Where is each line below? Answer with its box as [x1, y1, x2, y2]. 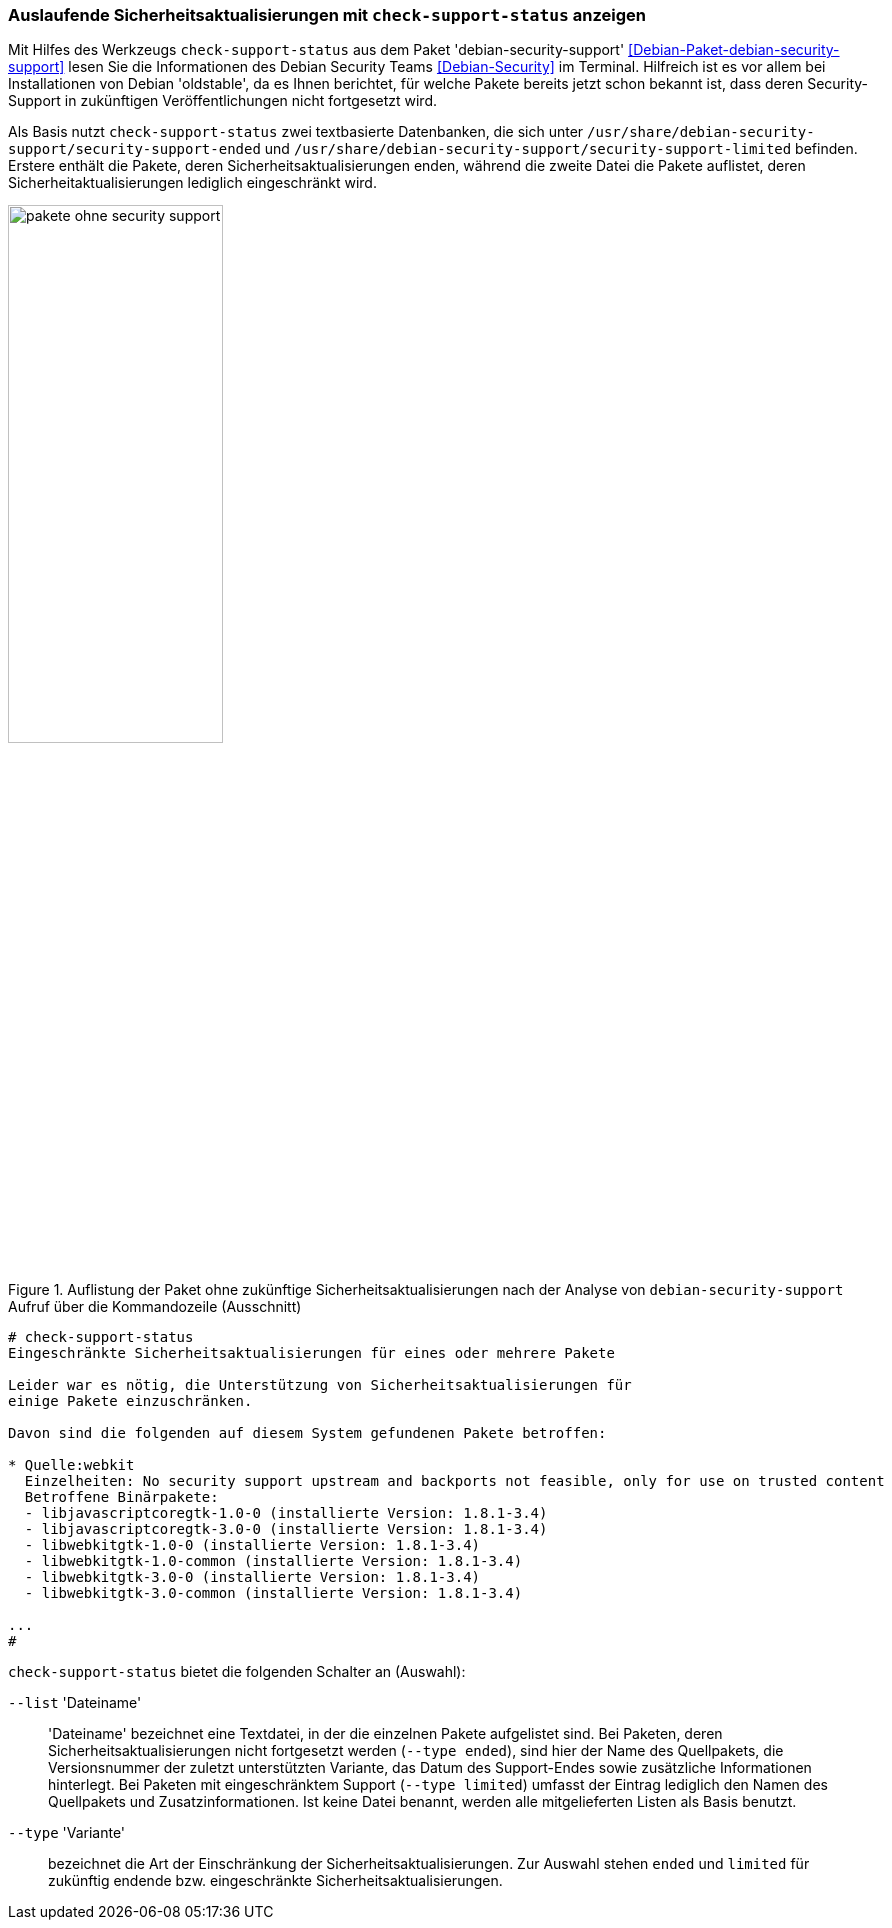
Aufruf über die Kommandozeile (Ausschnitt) [8, 1298, 302, 1316]
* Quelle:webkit [8, 1457, 135, 1474]
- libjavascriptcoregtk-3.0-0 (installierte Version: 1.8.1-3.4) [24, 1521, 548, 1538]
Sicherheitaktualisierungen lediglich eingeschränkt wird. [8, 174, 377, 192]
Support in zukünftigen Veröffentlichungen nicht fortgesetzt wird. [8, 92, 437, 110]
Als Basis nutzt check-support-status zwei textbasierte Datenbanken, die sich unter [8, 123, 584, 141]
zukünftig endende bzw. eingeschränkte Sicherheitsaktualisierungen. [48, 1872, 503, 1890]
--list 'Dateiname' [8, 1694, 142, 1712]
